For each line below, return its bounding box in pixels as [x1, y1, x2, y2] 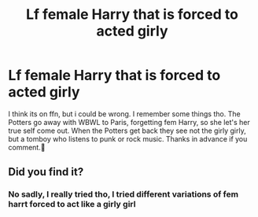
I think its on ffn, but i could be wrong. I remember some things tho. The [8, 108, 241, 119]
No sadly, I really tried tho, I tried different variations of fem [8, 189, 238, 200]
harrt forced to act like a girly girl [8, 199, 136, 210]
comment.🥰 [8, 142, 46, 152]
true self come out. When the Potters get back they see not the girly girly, [8, 126, 246, 135]
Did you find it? [8, 165, 84, 178]
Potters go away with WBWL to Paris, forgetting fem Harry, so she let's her [8, 117, 250, 127]
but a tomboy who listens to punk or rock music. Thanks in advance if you [8, 134, 248, 143]
